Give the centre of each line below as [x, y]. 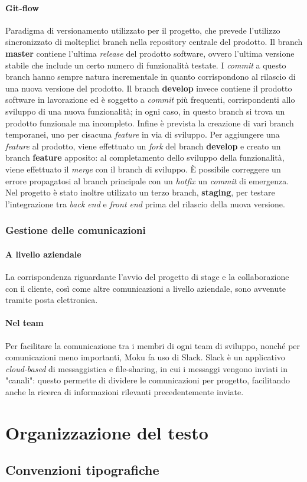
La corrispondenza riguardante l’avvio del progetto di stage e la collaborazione [147, 276]
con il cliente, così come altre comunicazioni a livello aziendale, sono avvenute [146, 288]
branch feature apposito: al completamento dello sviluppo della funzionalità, [145, 157]
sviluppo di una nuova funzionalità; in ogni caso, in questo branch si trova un [145, 111]
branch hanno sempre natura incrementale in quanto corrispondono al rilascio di [151, 76]
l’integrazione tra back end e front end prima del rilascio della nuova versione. [145, 203]
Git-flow [22, 7]
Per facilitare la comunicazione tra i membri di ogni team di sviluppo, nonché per [153, 345]
